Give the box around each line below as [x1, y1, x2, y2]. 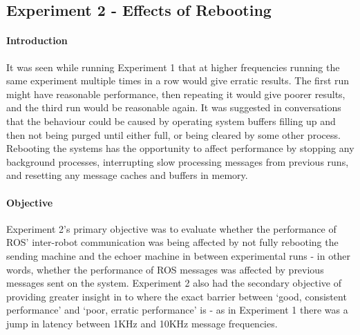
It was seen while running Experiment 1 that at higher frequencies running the [6, 59, 340, 74]
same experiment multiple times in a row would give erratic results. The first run [6, 73, 350, 88]
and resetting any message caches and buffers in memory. [6, 168, 248, 182]
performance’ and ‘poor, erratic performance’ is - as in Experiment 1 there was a [6, 303, 348, 317]
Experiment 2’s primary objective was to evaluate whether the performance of [6, 221, 337, 236]
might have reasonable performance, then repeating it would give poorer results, [6, 86, 345, 101]
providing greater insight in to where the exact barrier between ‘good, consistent [6, 289, 347, 303]
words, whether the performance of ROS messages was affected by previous [6, 262, 324, 276]
